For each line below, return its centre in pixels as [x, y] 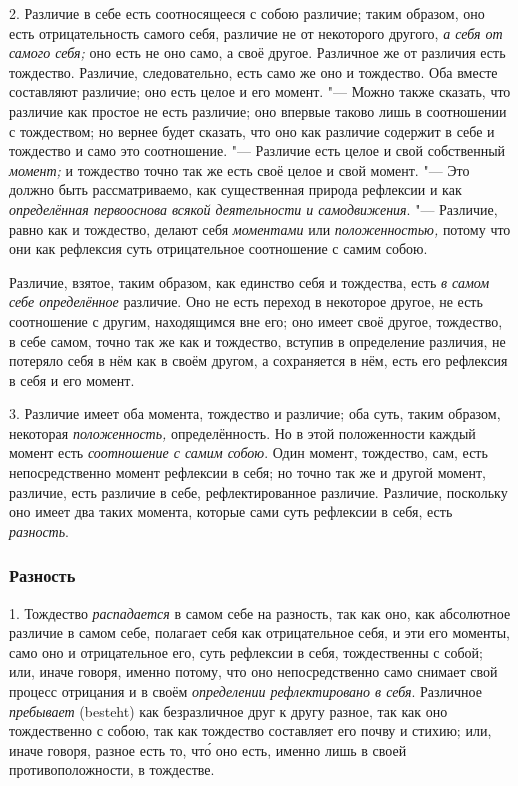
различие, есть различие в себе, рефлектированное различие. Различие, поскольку [258, 491]
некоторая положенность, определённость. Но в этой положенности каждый [242, 432]
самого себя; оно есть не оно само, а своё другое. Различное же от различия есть [257, 52]
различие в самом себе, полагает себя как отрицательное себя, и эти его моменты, [259, 632]
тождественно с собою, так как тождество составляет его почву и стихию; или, [250, 730]
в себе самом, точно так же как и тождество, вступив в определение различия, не [257, 340]
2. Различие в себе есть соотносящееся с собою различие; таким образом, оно [247, 13]
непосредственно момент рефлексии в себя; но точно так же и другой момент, [247, 472]
